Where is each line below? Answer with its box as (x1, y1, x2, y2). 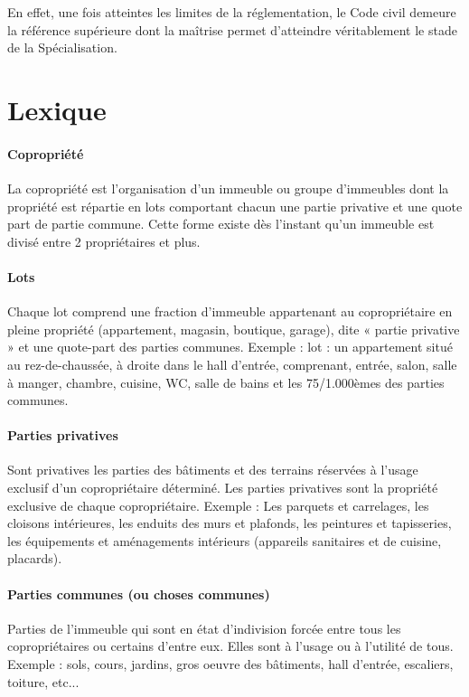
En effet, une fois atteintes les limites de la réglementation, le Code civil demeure (7, 3, 456, 21)
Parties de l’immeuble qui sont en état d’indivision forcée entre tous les (7, 618, 401, 637)
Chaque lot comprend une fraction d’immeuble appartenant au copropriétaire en (7, 302, 453, 321)
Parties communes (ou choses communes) (7, 584, 270, 603)
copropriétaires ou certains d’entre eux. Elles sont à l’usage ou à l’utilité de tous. (7, 636, 454, 655)
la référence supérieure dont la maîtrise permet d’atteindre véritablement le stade (7, 20, 457, 39)
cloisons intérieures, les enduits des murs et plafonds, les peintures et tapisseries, (7, 513, 452, 532)
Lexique (7, 90, 107, 127)
